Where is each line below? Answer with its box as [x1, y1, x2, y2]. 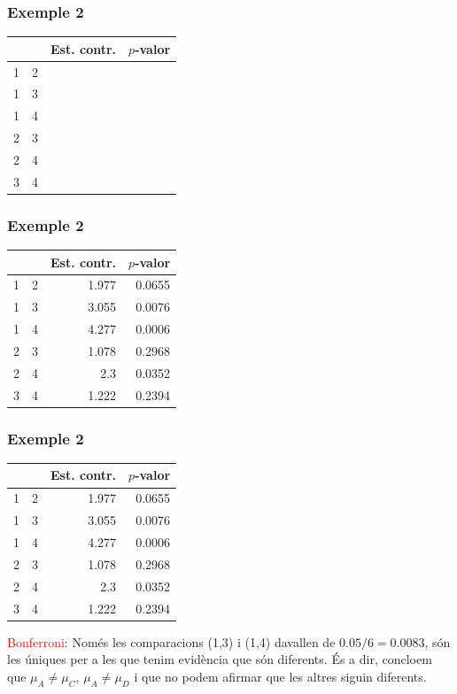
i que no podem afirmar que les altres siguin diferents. [134, 667, 427, 685]
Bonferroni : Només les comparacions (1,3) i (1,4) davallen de [7, 632, 336, 651]
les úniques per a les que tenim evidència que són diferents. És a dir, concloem [7, 650, 432, 668]
